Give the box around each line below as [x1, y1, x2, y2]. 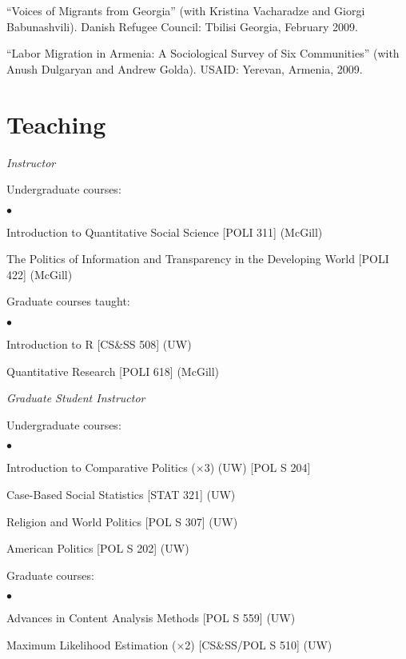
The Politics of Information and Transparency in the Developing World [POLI [6, 250, 389, 267]
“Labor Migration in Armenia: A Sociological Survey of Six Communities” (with [6, 45, 400, 62]
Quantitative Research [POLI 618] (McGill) [6, 362, 220, 379]
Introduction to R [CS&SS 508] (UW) [6, 336, 192, 353]
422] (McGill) [6, 266, 73, 282]
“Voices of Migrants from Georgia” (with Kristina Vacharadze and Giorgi [6, 2, 365, 18]
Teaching [6, 107, 106, 140]
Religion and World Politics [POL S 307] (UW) [6, 513, 238, 529]
